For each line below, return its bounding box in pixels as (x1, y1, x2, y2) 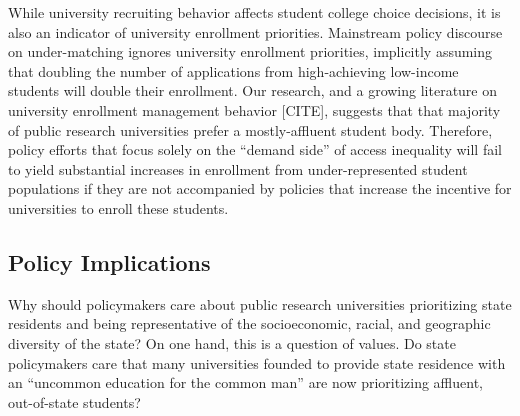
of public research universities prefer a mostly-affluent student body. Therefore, (8, 119, 493, 140)
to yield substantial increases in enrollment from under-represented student (8, 158, 468, 179)
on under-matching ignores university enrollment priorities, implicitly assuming (8, 41, 493, 62)
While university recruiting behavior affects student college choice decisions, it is (8, 2, 501, 22)
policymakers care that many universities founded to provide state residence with (8, 352, 506, 373)
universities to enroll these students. (8, 197, 229, 218)
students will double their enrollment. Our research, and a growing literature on (8, 80, 498, 101)
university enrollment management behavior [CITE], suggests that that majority (8, 99, 501, 120)
